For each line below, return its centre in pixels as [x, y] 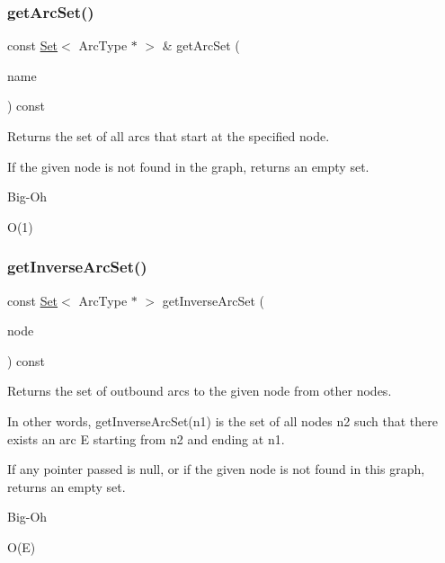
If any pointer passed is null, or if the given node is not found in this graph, [216, 469]
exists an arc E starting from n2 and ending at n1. [146, 438]
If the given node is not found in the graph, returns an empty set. [188, 166]
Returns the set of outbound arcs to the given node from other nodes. [200, 391]
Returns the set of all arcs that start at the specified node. [169, 136]
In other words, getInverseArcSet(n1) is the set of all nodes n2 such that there [222, 420]
